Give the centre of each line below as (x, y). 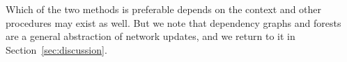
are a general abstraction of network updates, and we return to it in (151, 36)
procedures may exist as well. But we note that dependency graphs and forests (173, 22)
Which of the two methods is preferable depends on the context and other (164, 9)
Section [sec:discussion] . (56, 49)
